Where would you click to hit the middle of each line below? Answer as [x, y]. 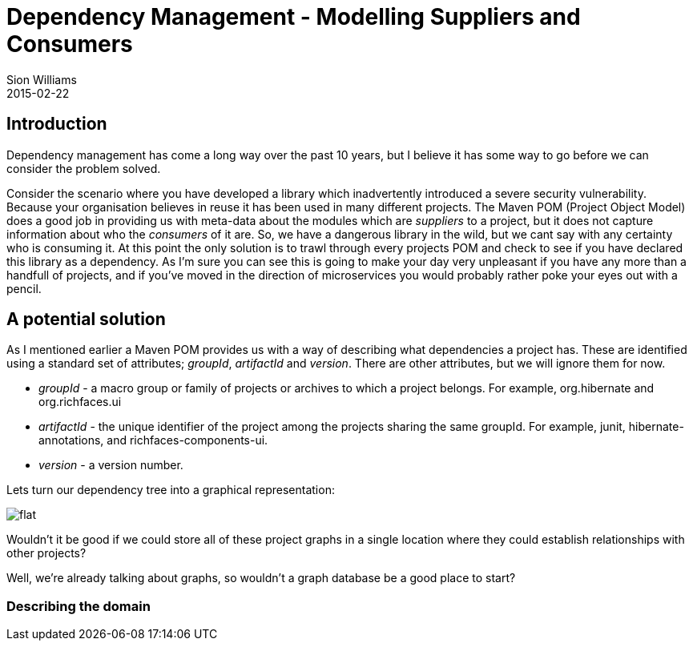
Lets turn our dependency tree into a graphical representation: [171, 490]
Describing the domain [79, 606]
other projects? [46, 553]
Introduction [57, 124]
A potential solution [86, 319]
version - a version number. [111, 465]
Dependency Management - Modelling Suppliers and [294, 17]
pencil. [24, 288]
